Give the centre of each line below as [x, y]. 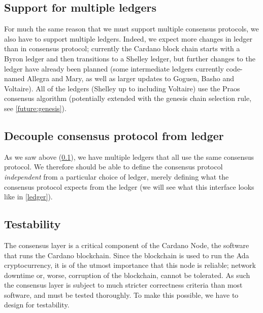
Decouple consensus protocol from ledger [114, 135]
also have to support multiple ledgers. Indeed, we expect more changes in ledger [128, 38]
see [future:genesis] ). [35, 108]
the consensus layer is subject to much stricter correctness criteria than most [123, 285]
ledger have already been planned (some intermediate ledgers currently [114, 68]
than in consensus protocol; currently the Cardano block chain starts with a [122, 48]
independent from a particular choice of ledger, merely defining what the [117, 176]
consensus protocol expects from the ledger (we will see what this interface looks [129, 186]
